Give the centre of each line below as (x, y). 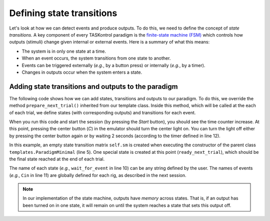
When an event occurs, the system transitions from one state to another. (96, 58)
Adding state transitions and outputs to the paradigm (93, 86)
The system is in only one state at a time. (64, 51)
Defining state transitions (63, 13)
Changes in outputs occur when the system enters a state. (82, 72)
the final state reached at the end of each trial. (57, 159)
